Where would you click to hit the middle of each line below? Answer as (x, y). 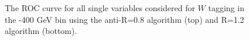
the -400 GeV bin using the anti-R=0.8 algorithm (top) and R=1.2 (125, 19)
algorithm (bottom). (41, 31)
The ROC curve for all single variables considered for (100, 8)
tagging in (226, 8)
